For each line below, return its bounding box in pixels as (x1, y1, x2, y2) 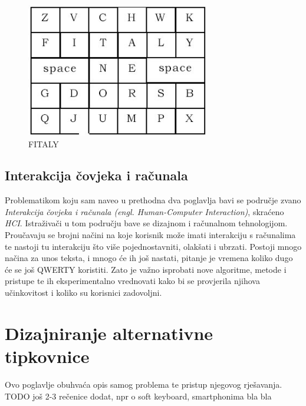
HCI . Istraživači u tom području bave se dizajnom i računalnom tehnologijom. (5, 217, 288, 229)
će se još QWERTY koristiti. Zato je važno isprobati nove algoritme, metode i (5, 263, 287, 275)
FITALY (28, 137, 59, 150)
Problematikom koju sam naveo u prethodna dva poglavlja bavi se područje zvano (5, 194, 301, 206)
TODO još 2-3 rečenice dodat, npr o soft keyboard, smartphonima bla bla (5, 390, 272, 402)
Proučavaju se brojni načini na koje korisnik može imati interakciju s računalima (5, 229, 296, 241)
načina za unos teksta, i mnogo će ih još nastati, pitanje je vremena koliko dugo (5, 252, 293, 264)
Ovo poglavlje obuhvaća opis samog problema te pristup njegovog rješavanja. (5, 378, 282, 390)
